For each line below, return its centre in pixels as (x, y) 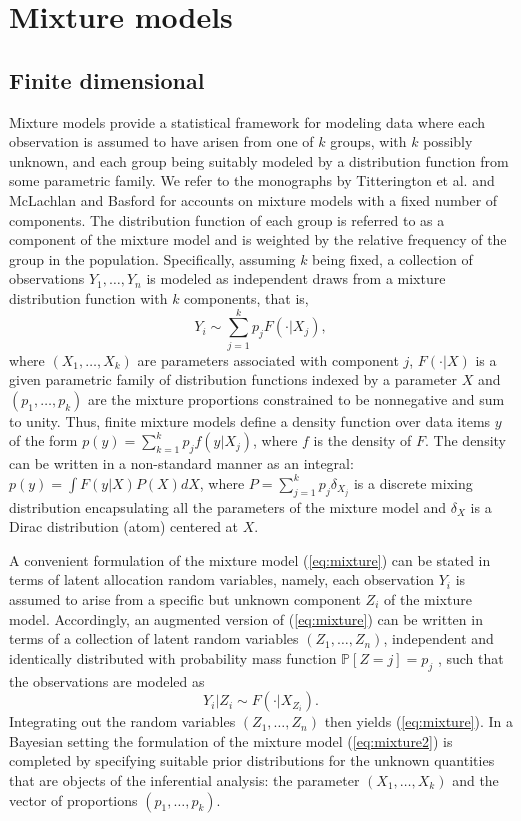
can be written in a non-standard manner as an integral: (181, 463)
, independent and (438, 638)
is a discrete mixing (413, 482)
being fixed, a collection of (392, 258)
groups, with (368, 141)
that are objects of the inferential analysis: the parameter (184, 779)
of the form (43, 440)
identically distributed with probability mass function (173, 657)
